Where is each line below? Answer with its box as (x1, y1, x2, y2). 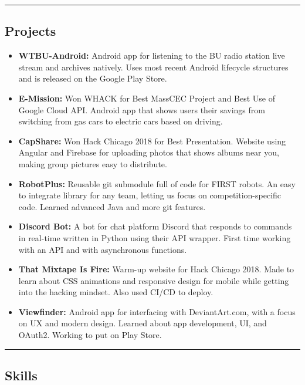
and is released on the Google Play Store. (18, 72, 167, 85)
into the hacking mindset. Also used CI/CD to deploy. (18, 286, 213, 298)
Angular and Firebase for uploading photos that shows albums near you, (18, 146, 279, 158)
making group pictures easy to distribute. (18, 157, 167, 170)
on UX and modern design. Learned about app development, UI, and (18, 317, 267, 329)
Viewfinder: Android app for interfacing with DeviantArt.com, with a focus (18, 305, 296, 318)
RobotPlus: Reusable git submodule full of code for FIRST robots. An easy (18, 177, 296, 190)
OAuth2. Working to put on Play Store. (18, 329, 162, 341)
